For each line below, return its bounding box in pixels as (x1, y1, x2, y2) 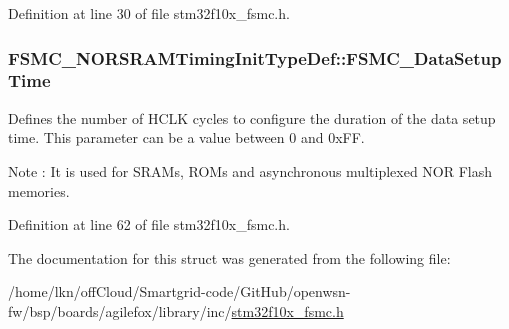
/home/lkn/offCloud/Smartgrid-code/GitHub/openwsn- (8, 281, 351, 302)
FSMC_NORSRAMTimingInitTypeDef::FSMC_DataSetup (8, 45, 502, 70)
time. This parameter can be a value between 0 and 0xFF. (8, 127, 365, 148)
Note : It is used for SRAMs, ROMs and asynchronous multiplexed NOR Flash (8, 160, 493, 181)
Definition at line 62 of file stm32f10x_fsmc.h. (8, 214, 290, 235)
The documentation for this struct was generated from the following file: (8, 247, 451, 268)
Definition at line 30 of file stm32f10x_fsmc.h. (8, 3, 290, 23)
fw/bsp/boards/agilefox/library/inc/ (8, 300, 232, 321)
